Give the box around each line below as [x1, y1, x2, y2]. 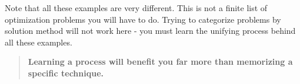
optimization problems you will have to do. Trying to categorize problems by [5, 13, 281, 25]
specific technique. [28, 66, 104, 79]
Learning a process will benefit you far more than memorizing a [28, 55, 293, 68]
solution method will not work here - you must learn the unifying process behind [5, 24, 296, 37]
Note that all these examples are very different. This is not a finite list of [5, 2, 268, 13]
